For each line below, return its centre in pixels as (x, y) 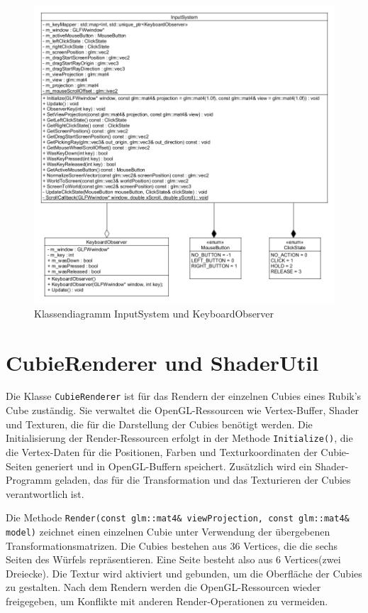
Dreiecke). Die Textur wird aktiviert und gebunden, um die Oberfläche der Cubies (184, 573)
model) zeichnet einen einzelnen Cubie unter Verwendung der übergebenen (168, 531)
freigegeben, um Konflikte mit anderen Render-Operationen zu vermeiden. (167, 601)
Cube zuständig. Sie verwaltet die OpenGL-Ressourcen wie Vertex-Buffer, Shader (183, 410)
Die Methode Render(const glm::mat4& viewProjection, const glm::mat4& (178, 517)
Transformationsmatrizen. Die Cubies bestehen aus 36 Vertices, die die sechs (172, 545)
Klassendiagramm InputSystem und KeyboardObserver (154, 313)
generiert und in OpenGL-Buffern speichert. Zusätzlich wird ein (173, 466)
